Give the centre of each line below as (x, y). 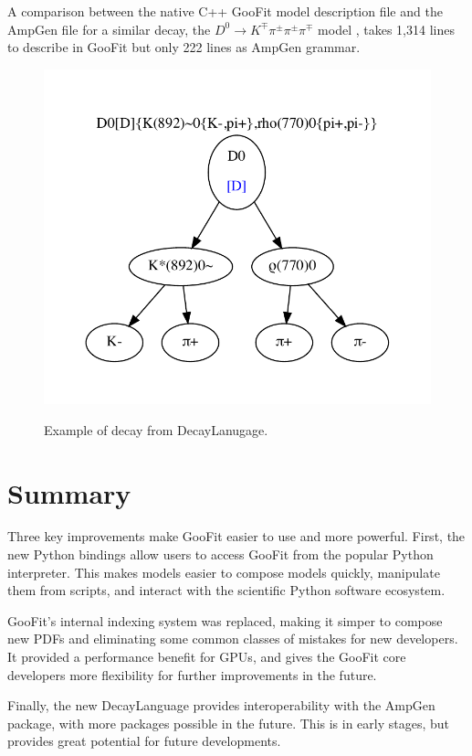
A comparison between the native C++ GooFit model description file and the (225, 11)
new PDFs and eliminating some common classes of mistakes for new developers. (233, 639)
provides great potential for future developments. (144, 741)
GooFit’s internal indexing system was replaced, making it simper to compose (225, 620)
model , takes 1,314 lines (386, 29)
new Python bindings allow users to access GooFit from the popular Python (220, 554)
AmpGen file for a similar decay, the (109, 29)
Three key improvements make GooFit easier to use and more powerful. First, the (236, 536)
